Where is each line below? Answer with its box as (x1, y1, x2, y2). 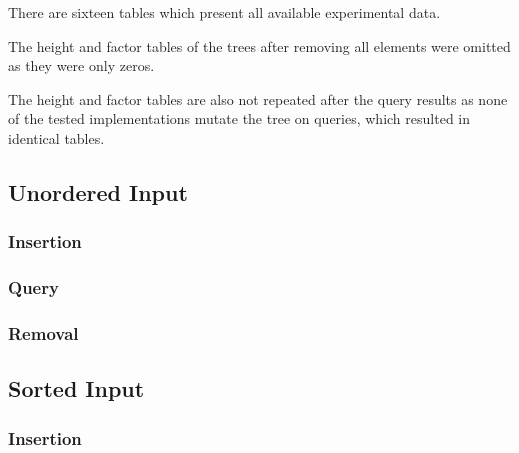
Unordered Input (8, 176, 188, 207)
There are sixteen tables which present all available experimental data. (8, 2, 441, 22)
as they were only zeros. (8, 55, 155, 76)
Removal (8, 320, 79, 345)
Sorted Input (8, 373, 145, 404)
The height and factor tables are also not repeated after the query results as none (8, 88, 508, 109)
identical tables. (8, 127, 105, 148)
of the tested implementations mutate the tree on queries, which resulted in (8, 108, 470, 129)
